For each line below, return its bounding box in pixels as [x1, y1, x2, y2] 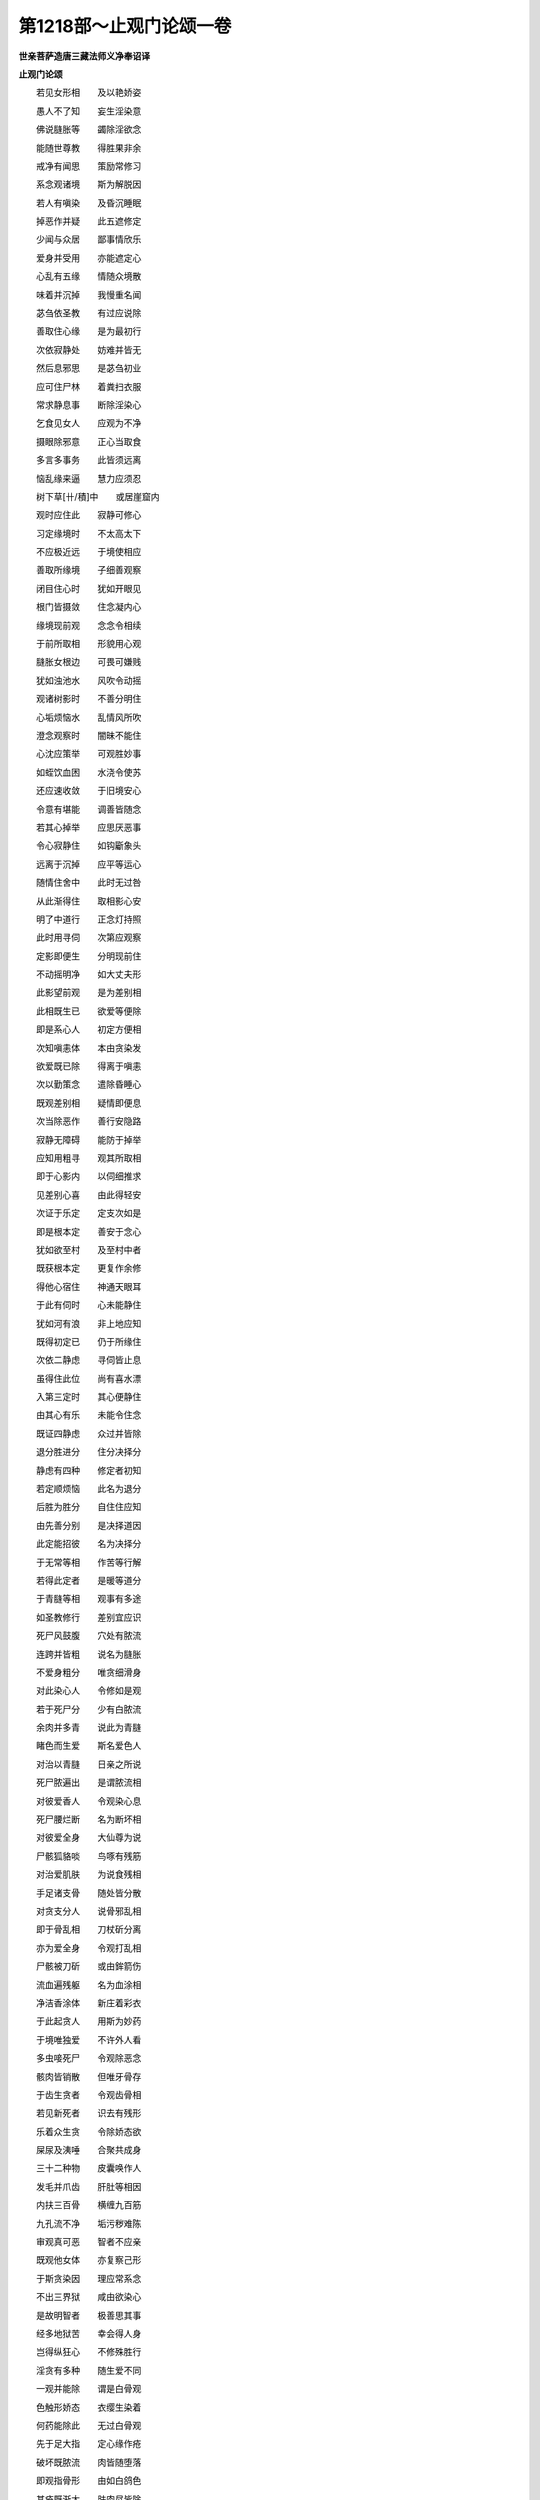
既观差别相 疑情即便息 [35, 1096, 142, 1109]
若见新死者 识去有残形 [35, 2107, 142, 2119]
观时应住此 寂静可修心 [35, 509, 142, 521]
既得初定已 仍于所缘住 [35, 1335, 142, 1347]
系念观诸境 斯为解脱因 [35, 178, 142, 190]
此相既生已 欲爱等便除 [35, 1005, 142, 1017]
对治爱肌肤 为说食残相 [35, 1868, 142, 1880]
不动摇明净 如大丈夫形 [35, 968, 142, 980]
